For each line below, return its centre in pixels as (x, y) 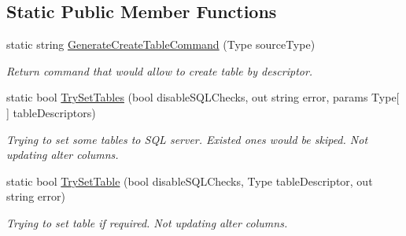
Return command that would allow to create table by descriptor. (160, 70)
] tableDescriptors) (51, 112)
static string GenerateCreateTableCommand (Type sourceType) (161, 44)
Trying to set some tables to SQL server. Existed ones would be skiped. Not (187, 139)
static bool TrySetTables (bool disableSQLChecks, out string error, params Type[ (203, 97)
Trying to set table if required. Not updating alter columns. (147, 222)
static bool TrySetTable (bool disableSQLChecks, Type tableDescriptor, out (190, 181)
